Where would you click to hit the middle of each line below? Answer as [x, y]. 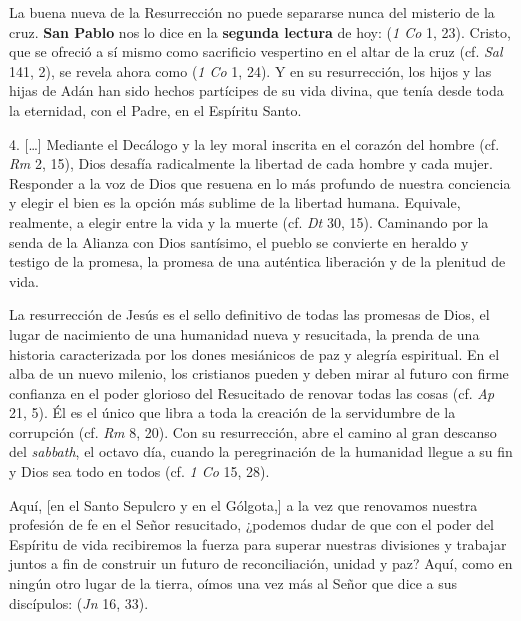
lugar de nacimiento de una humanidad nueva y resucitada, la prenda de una [244, 333]
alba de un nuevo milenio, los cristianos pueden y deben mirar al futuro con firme [259, 373]
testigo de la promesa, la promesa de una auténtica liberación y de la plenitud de [257, 261]
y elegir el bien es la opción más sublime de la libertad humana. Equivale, [235, 202]
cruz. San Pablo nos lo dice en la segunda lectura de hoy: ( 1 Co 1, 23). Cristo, [260, 31]
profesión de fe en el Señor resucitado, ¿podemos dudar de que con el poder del [251, 524]
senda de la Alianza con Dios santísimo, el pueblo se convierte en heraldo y [239, 241]
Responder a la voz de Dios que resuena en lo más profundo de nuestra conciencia [260, 182]
